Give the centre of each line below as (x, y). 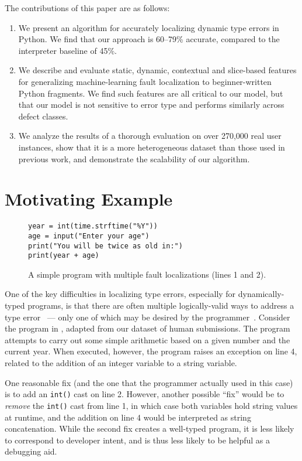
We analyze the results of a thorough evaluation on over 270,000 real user (150, 136)
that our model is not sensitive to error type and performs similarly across (151, 105)
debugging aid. (31, 451)
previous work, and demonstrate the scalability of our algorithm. (134, 158)
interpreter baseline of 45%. (67, 50)
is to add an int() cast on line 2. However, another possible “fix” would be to (145, 394)
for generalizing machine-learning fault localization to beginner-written (145, 81)
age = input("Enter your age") (89, 236)
